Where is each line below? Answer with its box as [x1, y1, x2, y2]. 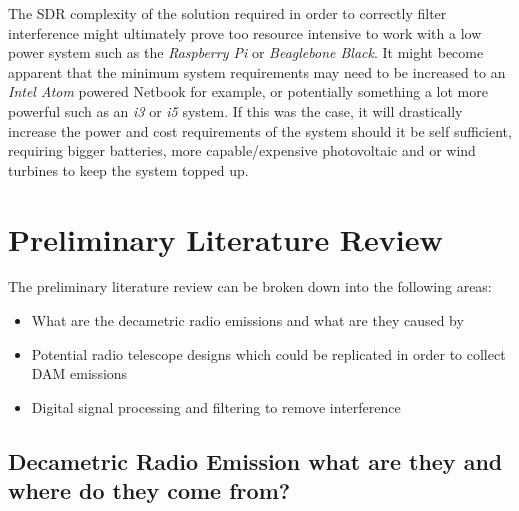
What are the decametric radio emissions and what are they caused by [31, 310, 464, 331]
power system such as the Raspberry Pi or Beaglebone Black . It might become [8, 42, 484, 63]
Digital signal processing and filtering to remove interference [31, 396, 401, 417]
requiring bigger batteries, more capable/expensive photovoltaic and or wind [8, 140, 476, 161]
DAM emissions [31, 363, 128, 384]
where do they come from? [8, 475, 291, 506]
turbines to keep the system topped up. [8, 159, 249, 180]
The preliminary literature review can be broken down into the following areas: [8, 276, 492, 297]
